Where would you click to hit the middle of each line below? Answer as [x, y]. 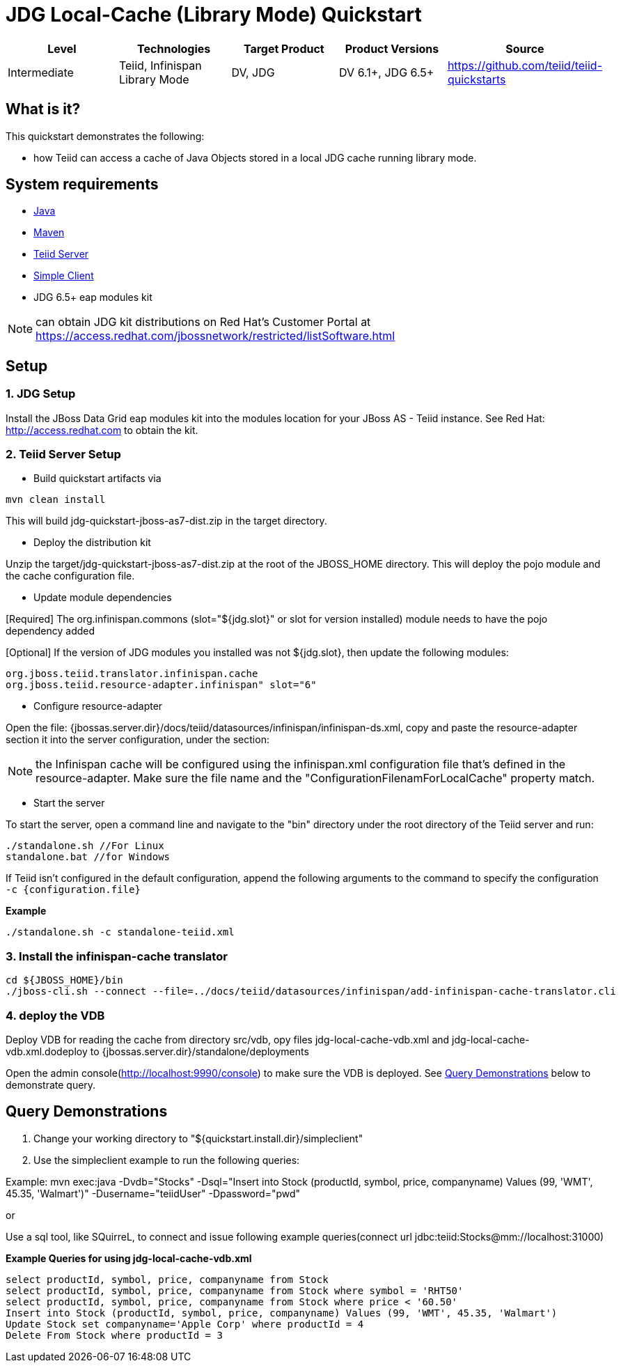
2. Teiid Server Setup [63, 454]
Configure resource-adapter [98, 706]
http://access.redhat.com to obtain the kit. [102, 430]
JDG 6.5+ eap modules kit [93, 297]
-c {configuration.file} [73, 890]
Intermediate [41, 72]
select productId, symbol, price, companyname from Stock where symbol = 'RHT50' [235, 1290]
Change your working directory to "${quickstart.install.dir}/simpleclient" [198, 1138]
